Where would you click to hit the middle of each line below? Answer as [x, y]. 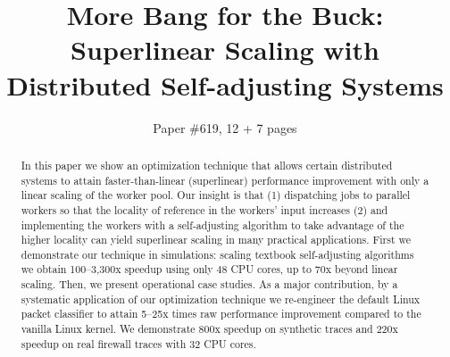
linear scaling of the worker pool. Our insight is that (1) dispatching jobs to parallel [216, 195]
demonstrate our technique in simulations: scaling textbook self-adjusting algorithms [217, 254]
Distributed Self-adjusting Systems [225, 84]
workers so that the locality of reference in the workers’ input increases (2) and [204, 209]
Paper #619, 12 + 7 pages [225, 127]
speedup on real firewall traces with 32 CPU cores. [138, 343]
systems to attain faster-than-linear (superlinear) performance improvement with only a [225, 180]
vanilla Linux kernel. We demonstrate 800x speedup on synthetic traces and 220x [209, 329]
